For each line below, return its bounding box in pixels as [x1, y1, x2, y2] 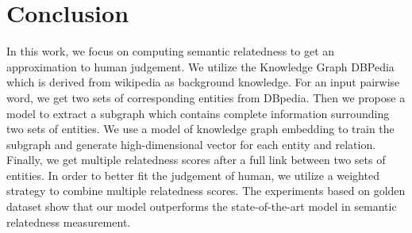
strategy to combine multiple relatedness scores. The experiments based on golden [6, 182, 406, 199]
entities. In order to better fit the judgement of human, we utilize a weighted [6, 166, 379, 183]
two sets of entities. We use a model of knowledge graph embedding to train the [6, 120, 395, 137]
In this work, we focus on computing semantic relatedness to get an [6, 43, 335, 59]
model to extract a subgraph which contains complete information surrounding [6, 105, 390, 121]
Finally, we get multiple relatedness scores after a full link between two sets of [6, 151, 386, 168]
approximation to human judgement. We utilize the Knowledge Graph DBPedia [6, 58, 395, 74]
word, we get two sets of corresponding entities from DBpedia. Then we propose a [6, 89, 406, 105]
